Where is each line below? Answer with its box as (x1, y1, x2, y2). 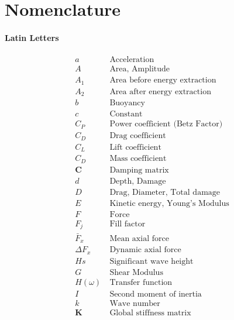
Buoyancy (109, 99, 145, 108)
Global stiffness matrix (109, 308, 191, 317)
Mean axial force (109, 234, 169, 243)
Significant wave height (109, 257, 194, 266)
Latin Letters (5, 31, 59, 43)
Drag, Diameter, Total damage (109, 188, 221, 197)
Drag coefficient (109, 132, 166, 140)
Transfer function (109, 278, 173, 287)
